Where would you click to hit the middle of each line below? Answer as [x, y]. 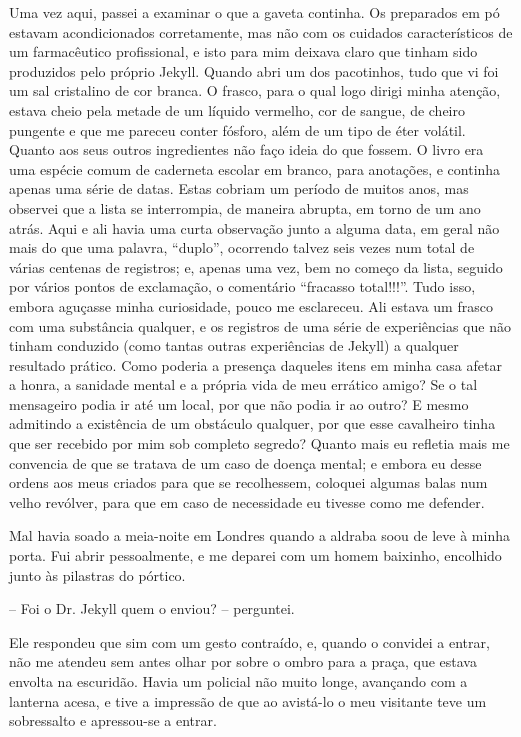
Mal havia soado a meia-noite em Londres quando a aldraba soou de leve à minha [259, 535]
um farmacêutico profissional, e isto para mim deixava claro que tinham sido [243, 51]
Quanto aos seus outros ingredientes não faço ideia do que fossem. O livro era [246, 149]
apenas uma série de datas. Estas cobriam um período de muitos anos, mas [239, 188]
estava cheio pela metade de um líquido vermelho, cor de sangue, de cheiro [237, 109]
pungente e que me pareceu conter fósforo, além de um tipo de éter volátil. [237, 129]
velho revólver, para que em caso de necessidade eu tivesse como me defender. [247, 501]
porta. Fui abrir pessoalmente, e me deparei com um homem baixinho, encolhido [255, 555]
